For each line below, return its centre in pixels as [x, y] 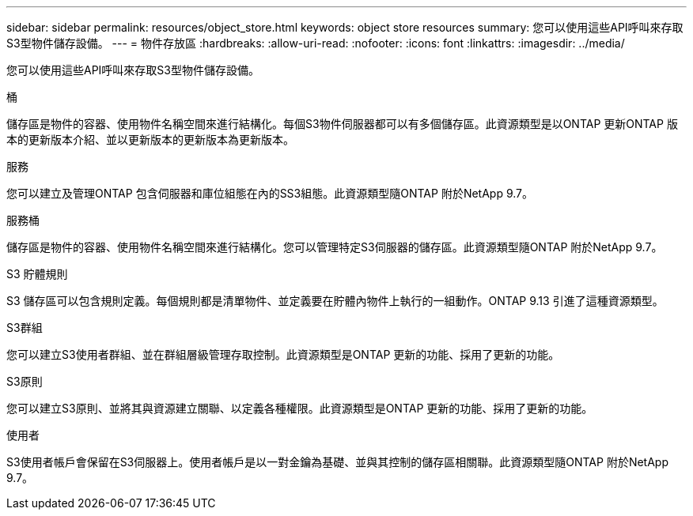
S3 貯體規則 [37, 274]
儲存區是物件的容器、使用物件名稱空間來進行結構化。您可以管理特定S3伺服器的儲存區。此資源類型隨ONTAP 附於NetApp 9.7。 [335, 247]
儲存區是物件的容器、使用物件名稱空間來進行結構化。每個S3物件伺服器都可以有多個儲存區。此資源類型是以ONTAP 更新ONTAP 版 [342, 124]
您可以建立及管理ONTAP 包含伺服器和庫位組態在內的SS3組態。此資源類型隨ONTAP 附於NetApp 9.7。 [270, 193]
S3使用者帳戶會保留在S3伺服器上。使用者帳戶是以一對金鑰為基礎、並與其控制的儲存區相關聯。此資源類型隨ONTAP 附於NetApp [337, 462]
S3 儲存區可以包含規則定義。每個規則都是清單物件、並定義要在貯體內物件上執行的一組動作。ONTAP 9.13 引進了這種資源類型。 [335, 301]
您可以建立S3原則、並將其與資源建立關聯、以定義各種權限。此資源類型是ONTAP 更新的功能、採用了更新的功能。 [300, 408]
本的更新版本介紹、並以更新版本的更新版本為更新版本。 [150, 139]
